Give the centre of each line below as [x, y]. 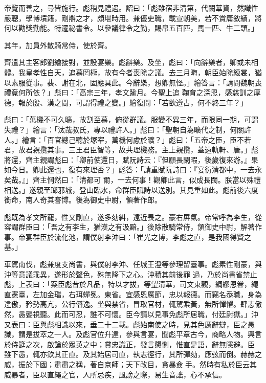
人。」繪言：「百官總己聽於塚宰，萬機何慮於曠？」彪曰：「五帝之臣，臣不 [124, 139]
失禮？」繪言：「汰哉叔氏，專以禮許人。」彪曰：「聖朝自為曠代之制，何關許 [128, 129]
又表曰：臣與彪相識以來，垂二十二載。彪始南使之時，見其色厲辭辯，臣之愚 [129, 324]
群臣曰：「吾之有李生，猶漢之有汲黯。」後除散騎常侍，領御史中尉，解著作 [140, 227]
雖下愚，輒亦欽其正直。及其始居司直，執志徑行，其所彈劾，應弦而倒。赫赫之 [133, 354]
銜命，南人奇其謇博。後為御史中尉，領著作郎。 [83, 200]
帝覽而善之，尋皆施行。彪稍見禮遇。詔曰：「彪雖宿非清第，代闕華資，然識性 [131, 8]
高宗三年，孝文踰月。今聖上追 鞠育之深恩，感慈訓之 [166, 92]
